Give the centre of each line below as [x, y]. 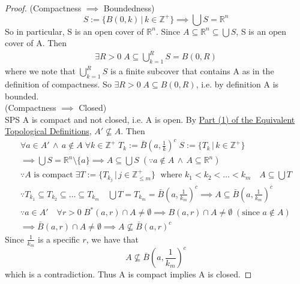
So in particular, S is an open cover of [74, 31]
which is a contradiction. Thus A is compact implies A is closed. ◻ [128, 274]
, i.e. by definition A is [237, 84]
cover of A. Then [36, 43]
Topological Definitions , [48, 131]
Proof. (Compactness [43, 8]
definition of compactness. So [58, 84]
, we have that [112, 239]
